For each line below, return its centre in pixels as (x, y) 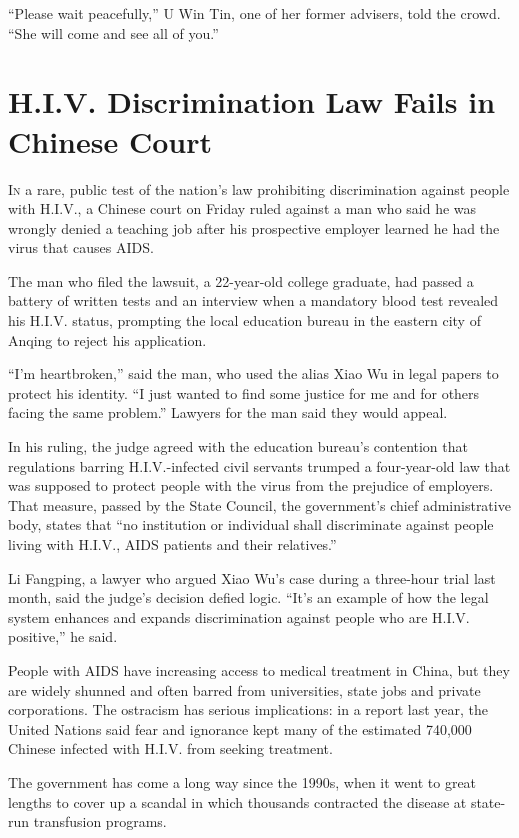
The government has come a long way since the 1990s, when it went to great (242, 781)
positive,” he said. (63, 636)
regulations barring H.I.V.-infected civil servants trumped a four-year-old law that (259, 465)
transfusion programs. (100, 821)
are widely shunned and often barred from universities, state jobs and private (244, 689)
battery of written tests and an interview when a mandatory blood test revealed (253, 300)
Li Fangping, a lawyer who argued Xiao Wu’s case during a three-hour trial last (252, 577)
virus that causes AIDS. (81, 247)
